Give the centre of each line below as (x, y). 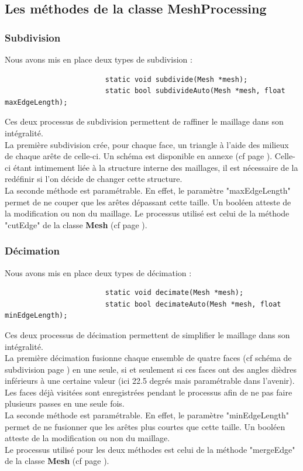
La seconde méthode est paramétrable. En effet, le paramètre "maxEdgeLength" (148, 190)
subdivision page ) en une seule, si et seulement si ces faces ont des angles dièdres (151, 369)
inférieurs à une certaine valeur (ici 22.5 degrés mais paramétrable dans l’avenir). (150, 381)
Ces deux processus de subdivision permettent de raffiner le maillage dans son (144, 121)
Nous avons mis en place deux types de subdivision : (99, 59)
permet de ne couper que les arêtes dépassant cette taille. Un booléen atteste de (148, 202)
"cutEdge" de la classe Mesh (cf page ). (76, 224)
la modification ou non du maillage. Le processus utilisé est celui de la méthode (147, 213)
